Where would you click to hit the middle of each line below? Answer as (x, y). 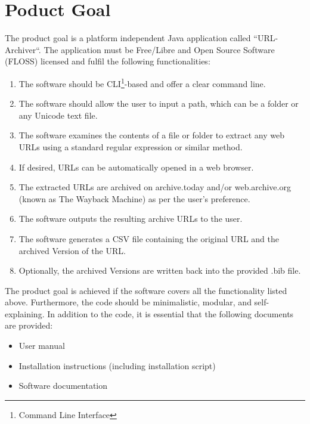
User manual (42, 346)
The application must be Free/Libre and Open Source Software (159, 49)
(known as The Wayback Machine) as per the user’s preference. (134, 198)
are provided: (29, 325)
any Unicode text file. (58, 115)
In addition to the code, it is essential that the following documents (170, 313)
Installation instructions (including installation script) (117, 365)
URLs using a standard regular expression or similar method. (131, 146)
